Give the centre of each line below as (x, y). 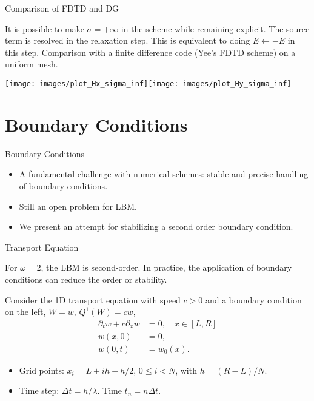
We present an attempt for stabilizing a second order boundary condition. (156, 227)
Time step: (39, 390)
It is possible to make (45, 28)
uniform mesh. (32, 64)
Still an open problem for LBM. (78, 206)
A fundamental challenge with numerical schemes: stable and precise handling (164, 174)
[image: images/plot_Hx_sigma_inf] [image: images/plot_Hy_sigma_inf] (148, 83)
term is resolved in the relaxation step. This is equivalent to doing (128, 40)
